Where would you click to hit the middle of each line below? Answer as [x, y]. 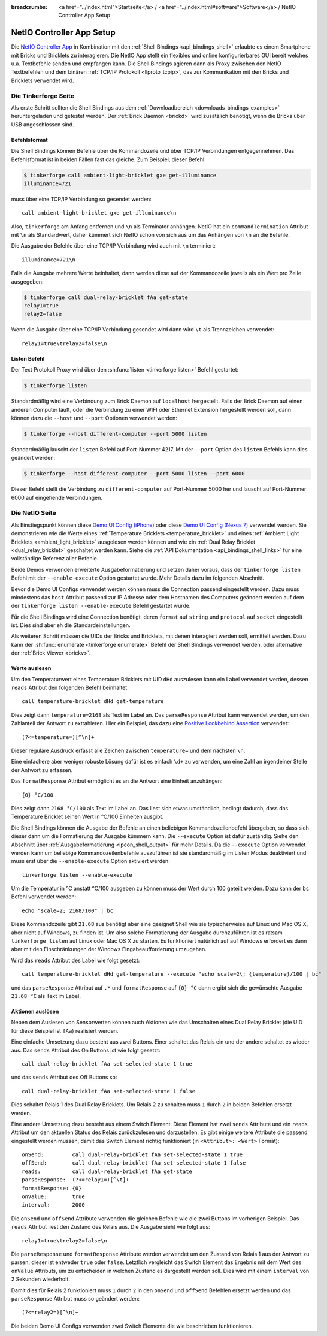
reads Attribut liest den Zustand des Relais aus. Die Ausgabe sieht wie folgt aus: [110, 1227]
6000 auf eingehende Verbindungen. [57, 497]
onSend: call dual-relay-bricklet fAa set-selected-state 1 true [132, 1155]
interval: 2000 [53, 1205]
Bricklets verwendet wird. [43, 80]
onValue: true [53, 1197]
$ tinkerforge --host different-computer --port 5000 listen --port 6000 [134, 474]
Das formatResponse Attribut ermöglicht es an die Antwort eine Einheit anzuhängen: [117, 781]
